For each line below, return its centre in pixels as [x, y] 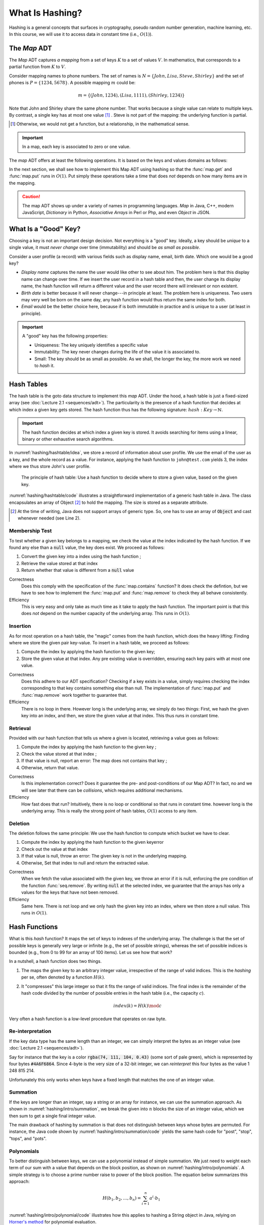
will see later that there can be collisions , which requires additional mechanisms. [102, 790]
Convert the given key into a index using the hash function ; [81, 557]
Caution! [31, 196]
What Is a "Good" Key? [45, 229]
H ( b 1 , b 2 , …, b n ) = [122, 1199]
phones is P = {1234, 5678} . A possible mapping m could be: [72, 83]
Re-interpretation [30, 1031]
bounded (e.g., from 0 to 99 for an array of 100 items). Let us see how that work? [91, 953]
